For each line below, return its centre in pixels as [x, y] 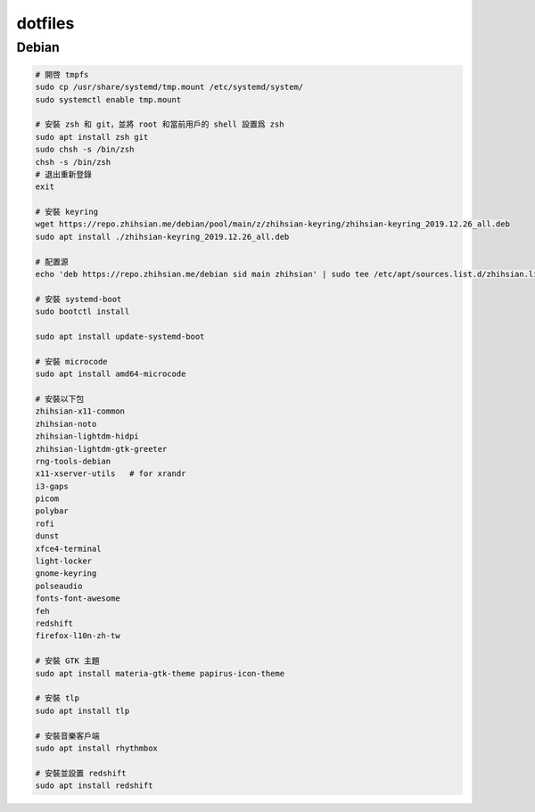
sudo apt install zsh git [92, 137]
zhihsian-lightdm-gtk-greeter [101, 449]
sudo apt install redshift [94, 786]
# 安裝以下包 [60, 398]
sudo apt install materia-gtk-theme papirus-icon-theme [160, 673]
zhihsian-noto [66, 424]
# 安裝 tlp [58, 698]
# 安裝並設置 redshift [81, 773]
